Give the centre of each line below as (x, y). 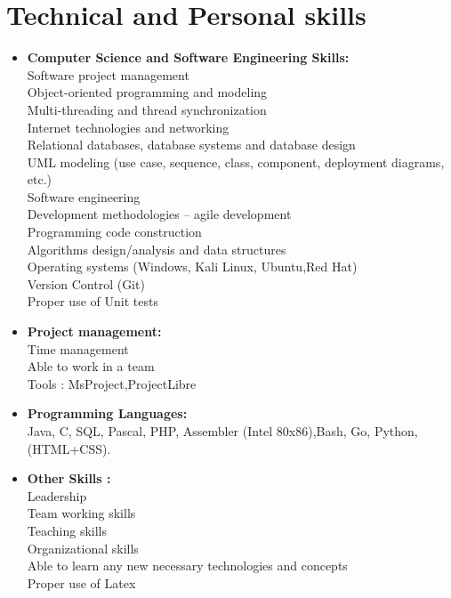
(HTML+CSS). (69, 448)
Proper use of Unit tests (93, 301)
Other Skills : (69, 478)
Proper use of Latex (81, 582)
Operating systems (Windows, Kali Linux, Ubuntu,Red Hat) (192, 267)
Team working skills (81, 513)
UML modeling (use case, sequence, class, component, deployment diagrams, (236, 162)
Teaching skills (67, 530)
